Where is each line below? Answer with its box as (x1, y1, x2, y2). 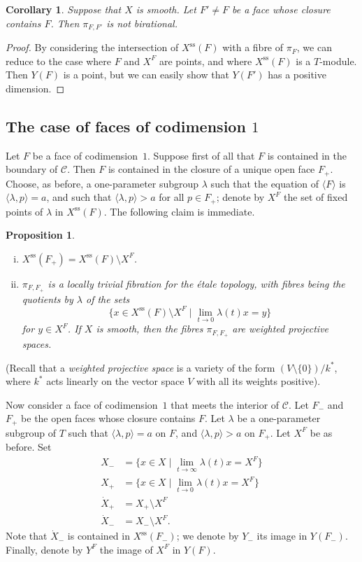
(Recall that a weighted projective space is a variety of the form (6, 360, 275, 374)
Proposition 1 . (6, 227, 75, 242)
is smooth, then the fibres (96, 321, 203, 336)
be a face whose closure (231, 2, 331, 16)
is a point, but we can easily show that (63, 67, 229, 82)
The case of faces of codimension (6, 115, 246, 136)
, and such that (46, 190, 112, 204)
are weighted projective (232, 321, 329, 336)
